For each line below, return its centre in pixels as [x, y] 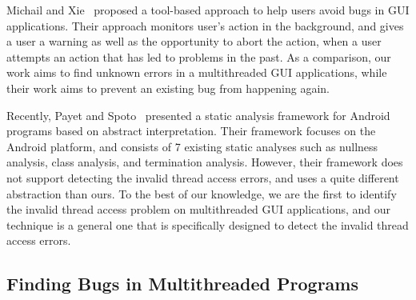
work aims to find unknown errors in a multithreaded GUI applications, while [197, 72]
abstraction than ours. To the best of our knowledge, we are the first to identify [202, 193]
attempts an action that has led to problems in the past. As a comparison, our [199, 56]
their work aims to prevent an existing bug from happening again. [168, 88]
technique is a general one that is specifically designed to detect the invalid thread [208, 224]
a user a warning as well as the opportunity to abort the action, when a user [194, 41]
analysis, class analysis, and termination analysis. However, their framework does [205, 162]
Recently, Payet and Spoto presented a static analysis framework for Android [198, 115]
